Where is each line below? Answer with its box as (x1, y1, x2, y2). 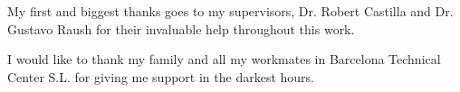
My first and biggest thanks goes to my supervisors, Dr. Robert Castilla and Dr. (7, 2, 454, 20)
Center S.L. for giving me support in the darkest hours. (7, 67, 314, 86)
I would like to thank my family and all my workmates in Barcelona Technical (7, 50, 441, 69)
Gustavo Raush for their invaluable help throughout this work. (7, 19, 355, 38)
